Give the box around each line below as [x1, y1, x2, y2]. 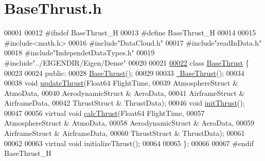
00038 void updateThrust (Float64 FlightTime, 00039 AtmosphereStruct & [4, 77, 238, 88]
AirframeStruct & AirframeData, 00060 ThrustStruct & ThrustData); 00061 [4, 128, 245, 138]
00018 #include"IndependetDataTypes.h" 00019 [4, 47, 155, 58]
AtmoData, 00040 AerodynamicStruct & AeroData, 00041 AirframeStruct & [4, 87, 245, 98]
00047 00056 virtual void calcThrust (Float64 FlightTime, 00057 [4, 107, 205, 118]
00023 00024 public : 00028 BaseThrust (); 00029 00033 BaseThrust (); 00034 [4, 67, 244, 78]
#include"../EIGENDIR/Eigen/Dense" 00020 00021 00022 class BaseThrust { [4, 57, 249, 68]
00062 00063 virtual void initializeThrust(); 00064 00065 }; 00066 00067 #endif [4, 137, 254, 148]
